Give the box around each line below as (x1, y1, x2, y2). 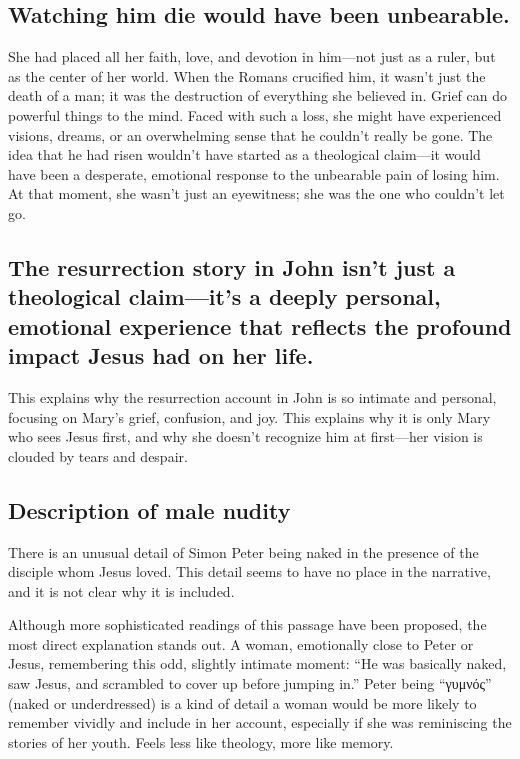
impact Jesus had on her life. (8, 340, 314, 371)
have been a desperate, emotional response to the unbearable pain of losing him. (8, 163, 500, 184)
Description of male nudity (8, 494, 291, 525)
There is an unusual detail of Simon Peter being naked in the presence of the (8, 541, 479, 562)
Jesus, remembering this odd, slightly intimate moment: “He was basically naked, (8, 653, 507, 674)
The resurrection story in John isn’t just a (8, 251, 456, 282)
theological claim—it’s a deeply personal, (8, 281, 441, 312)
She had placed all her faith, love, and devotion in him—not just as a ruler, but (8, 46, 496, 67)
